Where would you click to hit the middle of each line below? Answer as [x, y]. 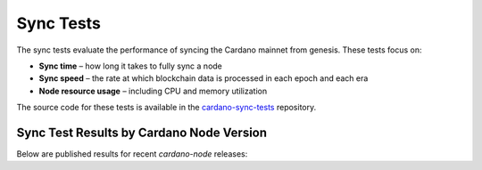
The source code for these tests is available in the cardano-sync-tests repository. [166, 108]
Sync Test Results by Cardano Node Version [142, 132]
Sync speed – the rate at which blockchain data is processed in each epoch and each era [204, 78]
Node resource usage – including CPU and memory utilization [153, 91]
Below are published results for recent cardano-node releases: [132, 154]
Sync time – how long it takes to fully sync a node [131, 66]
